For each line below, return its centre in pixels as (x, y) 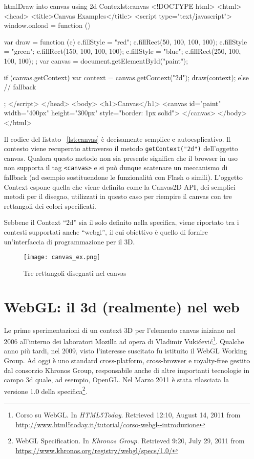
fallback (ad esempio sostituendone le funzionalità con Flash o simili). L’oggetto (123, 177)
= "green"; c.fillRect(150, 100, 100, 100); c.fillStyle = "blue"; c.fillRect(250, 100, (122, 51)
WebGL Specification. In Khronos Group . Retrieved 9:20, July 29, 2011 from (130, 441)
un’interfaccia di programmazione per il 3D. (69, 241)
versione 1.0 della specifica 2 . (46, 390)
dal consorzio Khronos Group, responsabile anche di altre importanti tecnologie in (127, 370)
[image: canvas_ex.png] (62, 257)
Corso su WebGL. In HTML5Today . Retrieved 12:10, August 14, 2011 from (128, 415)
